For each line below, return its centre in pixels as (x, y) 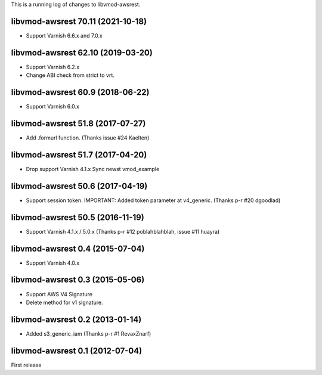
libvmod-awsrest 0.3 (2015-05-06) (78, 280)
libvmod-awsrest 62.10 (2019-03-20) (82, 53)
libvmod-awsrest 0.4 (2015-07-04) (78, 248)
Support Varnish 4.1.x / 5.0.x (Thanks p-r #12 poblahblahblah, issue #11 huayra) (123, 231)
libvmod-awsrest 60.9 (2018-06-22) (80, 92)
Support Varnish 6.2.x (53, 67)
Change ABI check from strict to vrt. (70, 75)
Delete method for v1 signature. (65, 302)
